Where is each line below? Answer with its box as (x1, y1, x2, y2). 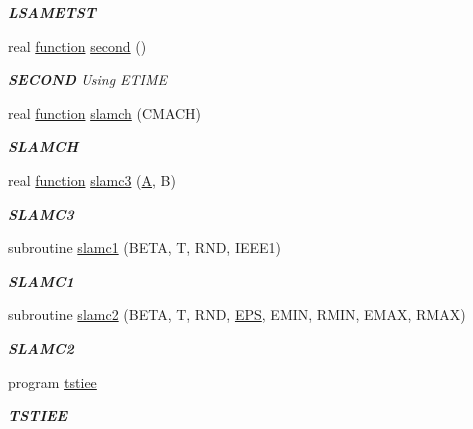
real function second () (8, 35, 147, 56)
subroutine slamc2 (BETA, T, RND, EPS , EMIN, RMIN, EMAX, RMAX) (8, 304, 466, 325)
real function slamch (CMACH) (8, 102, 202, 123)
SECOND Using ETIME (8, 69, 168, 90)
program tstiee (8, 371, 97, 392)
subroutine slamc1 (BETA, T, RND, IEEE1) (8, 237, 282, 258)
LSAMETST (8, 2, 97, 22)
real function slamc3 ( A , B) (8, 169, 176, 190)
